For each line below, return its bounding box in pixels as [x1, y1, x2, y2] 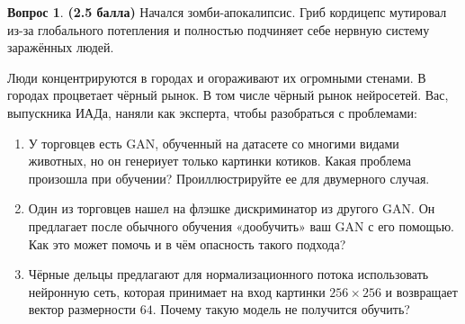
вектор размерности [28, 300, 137, 319]
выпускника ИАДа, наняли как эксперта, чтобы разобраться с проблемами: [7, 103, 417, 121]
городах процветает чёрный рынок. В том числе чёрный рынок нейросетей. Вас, [7, 85, 449, 104]
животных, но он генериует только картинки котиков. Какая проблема [28, 151, 411, 170]
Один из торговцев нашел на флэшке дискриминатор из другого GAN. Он [28, 199, 435, 218]
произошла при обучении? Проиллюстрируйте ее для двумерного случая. [28, 168, 430, 187]
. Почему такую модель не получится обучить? [152, 300, 410, 319]
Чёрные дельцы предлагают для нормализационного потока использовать [28, 265, 429, 283]
